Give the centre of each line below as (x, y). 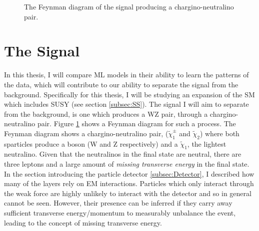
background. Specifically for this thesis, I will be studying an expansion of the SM (129, 94)
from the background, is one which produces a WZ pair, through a (106, 114)
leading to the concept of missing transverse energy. (83, 222)
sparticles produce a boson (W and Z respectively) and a (91, 143)
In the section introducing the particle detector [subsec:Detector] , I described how (129, 173)
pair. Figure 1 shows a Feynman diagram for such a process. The (136, 123)
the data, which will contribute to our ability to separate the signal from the (121, 84)
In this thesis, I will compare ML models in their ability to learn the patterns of (126, 75)
